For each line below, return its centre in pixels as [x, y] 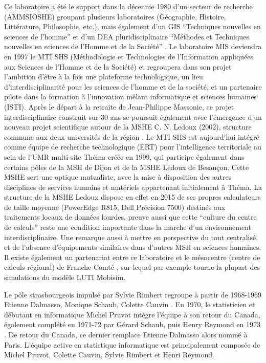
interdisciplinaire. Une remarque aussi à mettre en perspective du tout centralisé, [131, 237]
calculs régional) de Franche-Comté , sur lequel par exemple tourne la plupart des [132, 267]
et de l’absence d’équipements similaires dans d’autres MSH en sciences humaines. [133, 247]
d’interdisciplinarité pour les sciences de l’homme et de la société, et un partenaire [133, 86]
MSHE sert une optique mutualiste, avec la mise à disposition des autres [118, 177]
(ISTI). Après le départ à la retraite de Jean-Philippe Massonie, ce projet [119, 106]
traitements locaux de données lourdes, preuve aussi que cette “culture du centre [130, 217]
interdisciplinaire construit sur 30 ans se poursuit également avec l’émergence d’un [133, 116]
